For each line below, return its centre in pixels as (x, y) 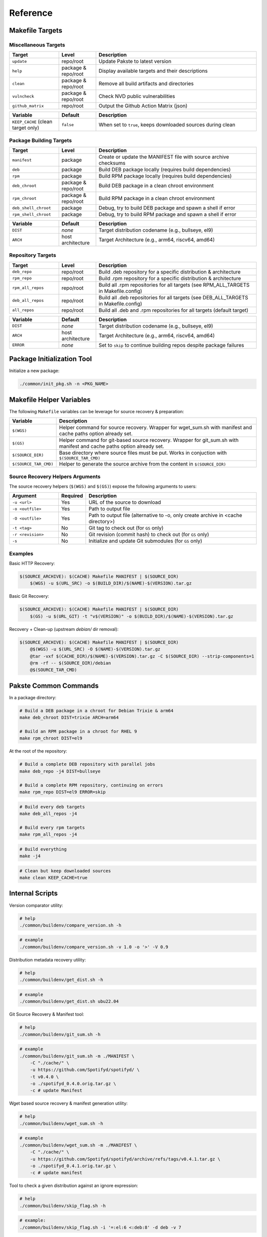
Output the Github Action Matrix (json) (143, 106)
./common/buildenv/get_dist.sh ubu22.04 (69, 1001)
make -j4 (30, 856)
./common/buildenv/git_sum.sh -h (60, 1034)
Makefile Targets (36, 30)
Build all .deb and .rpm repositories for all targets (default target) (174, 310)
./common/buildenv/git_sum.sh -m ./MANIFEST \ (77, 1056)
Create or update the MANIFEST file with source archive (164, 157)
